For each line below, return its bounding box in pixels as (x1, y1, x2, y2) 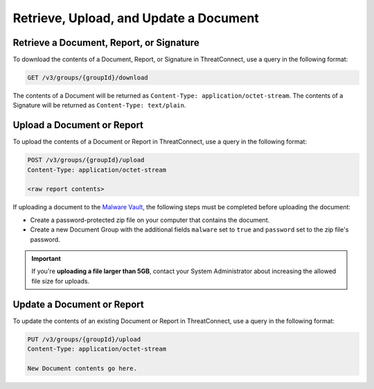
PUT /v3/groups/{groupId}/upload (27, 335, 141, 343)
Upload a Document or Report (12, 119, 144, 131)
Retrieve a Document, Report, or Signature (12, 37, 200, 49)
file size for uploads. (31, 277, 90, 285)
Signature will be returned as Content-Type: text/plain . (12, 101, 186, 110)
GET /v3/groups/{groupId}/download (27, 74, 148, 82)
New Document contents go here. (27, 364, 138, 372)
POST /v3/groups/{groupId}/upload (27, 156, 145, 164)
